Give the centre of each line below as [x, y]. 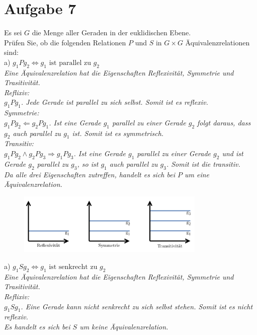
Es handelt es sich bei [37, 327]
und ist [233, 153]
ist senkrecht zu [73, 267]
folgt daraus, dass [224, 122]
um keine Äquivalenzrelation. [124, 327]
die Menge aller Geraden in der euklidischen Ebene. [111, 32]
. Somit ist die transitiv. [203, 163]
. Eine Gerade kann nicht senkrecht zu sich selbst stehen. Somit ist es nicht [137, 306]
